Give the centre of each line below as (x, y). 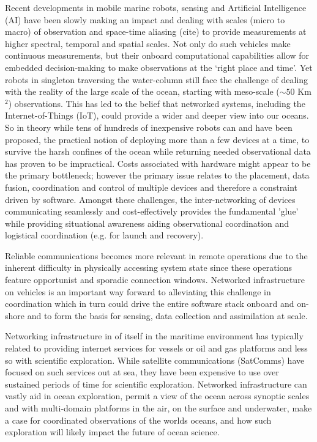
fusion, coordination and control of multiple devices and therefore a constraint (151, 187)
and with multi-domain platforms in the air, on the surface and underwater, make (158, 408)
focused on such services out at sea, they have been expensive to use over (142, 372)
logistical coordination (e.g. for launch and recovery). (104, 235)
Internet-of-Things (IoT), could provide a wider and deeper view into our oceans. (157, 115)
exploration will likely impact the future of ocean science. (112, 432)
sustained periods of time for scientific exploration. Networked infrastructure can (156, 384)
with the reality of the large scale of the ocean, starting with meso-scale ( (142, 91)
